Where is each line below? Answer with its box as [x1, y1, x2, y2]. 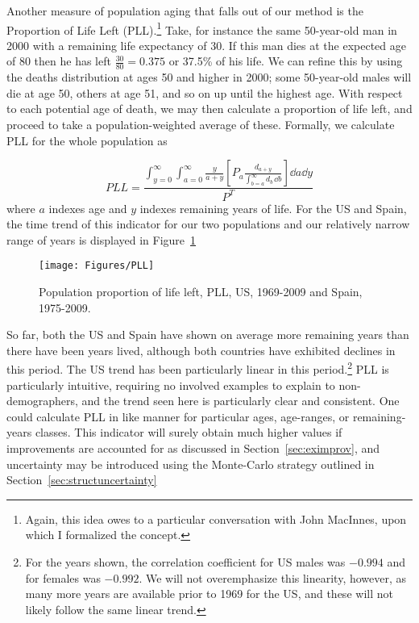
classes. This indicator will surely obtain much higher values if [35, 424, 342, 441]
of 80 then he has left [6, 52, 111, 69]
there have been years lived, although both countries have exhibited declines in [6, 341, 396, 358]
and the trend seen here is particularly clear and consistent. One [81, 392, 400, 409]
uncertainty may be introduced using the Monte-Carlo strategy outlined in [6, 455, 375, 472]
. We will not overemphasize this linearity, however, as [139, 569, 407, 586]
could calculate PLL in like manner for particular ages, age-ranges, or [6, 408, 350, 424]
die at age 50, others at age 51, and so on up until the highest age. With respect [6, 84, 403, 101]
